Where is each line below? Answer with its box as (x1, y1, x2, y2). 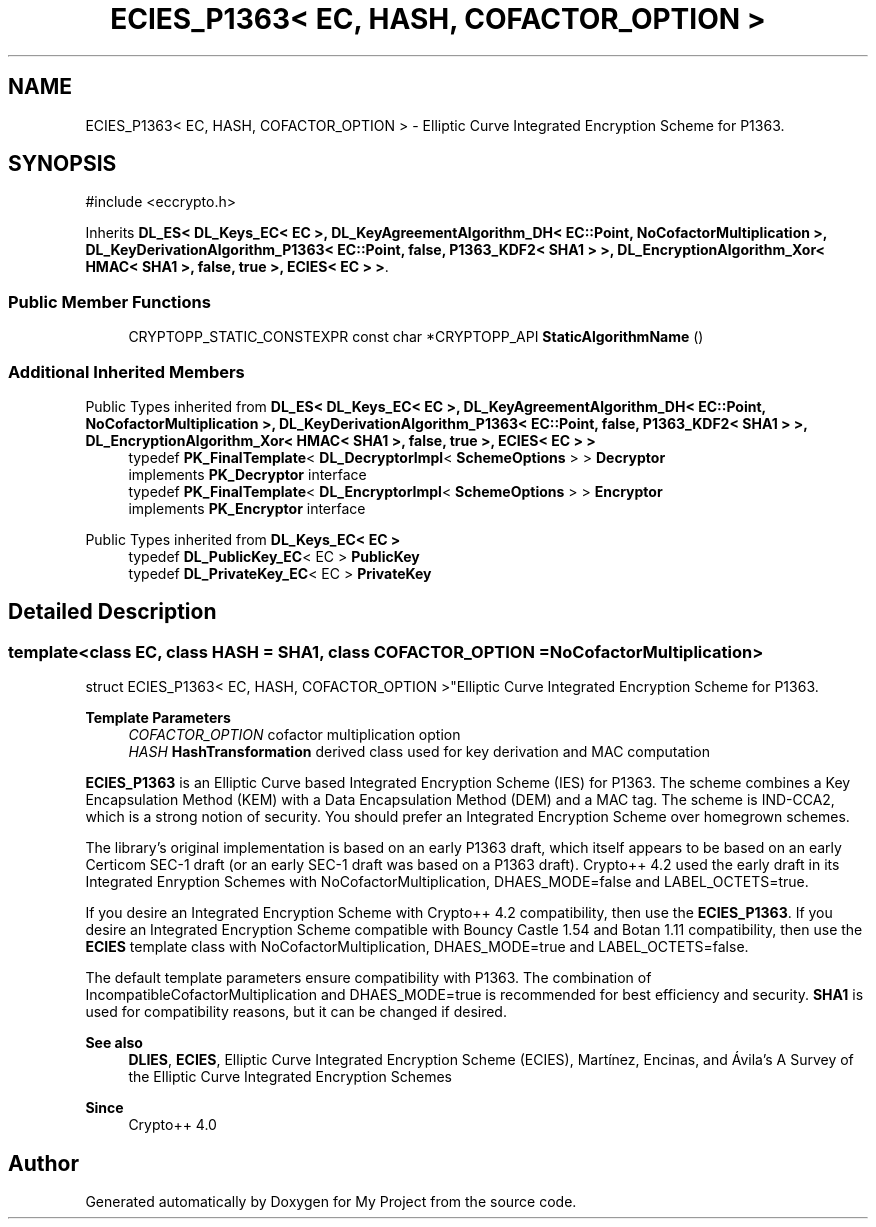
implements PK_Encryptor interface (128, 499, 366, 517)
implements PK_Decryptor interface (128, 465, 367, 483)
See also (85, 1034, 143, 1052)
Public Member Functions (8, 291, 211, 312)
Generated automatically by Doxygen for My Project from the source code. (85, 1193, 577, 1210)
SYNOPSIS (8, 151, 117, 177)
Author (8, 1150, 79, 1176)
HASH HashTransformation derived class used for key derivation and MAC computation (128, 743, 710, 761)
